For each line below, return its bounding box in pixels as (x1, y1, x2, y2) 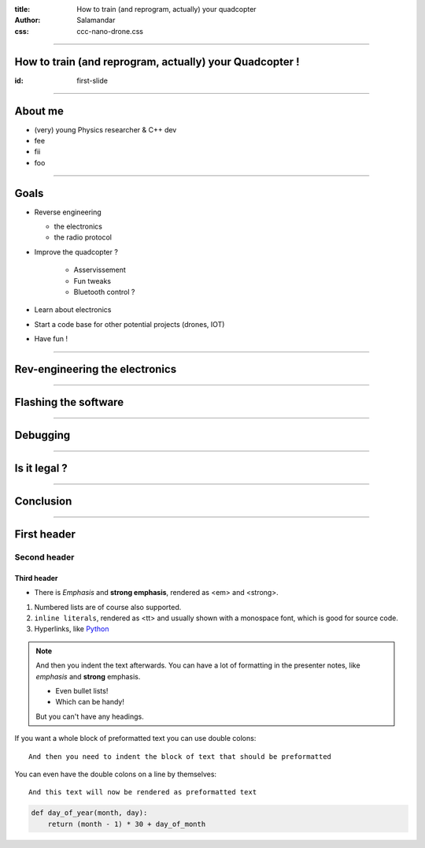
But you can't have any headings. (35, 712, 145, 721)
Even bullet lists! (55, 686, 109, 695)
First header (14, 528, 76, 541)
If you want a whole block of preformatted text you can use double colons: (14, 734, 257, 743)
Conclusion (14, 495, 72, 508)
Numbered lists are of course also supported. (34, 602, 182, 612)
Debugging (14, 429, 71, 442)
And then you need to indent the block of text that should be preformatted (28, 752, 332, 761)
